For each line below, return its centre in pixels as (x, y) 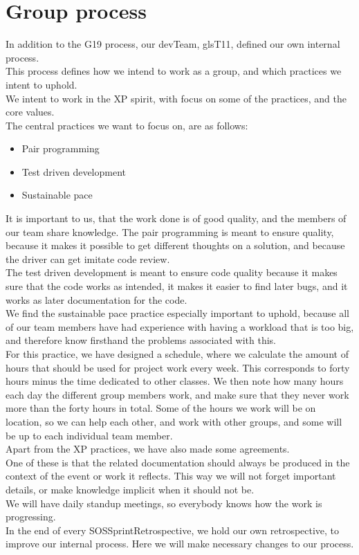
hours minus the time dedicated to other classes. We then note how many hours (175, 381)
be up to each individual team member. (89, 435)
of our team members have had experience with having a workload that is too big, (180, 326)
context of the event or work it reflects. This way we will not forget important (171, 476)
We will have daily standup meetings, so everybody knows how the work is (164, 503)
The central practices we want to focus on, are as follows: (127, 125)
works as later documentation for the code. (96, 299)
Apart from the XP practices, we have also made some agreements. (148, 449)
